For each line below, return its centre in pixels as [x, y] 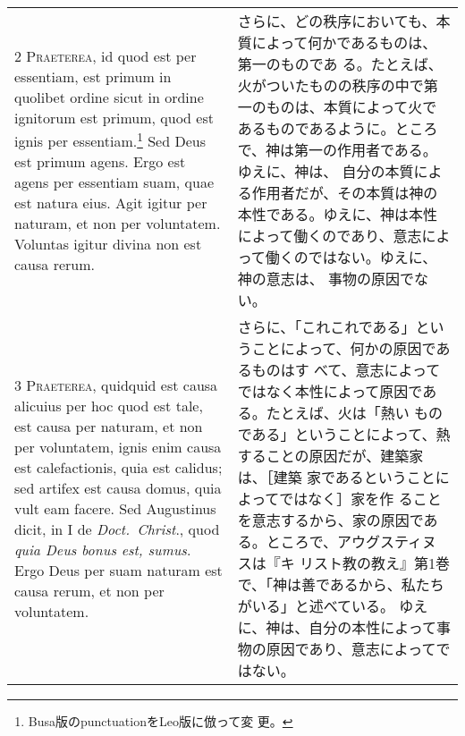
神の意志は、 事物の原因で [325, 279]
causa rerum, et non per [89, 591]
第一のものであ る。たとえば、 [340, 64]
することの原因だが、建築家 [330, 456]
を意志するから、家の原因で [330, 520]
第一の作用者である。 [366, 150]
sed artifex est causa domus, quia [118, 488]
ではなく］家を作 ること [360, 499]
